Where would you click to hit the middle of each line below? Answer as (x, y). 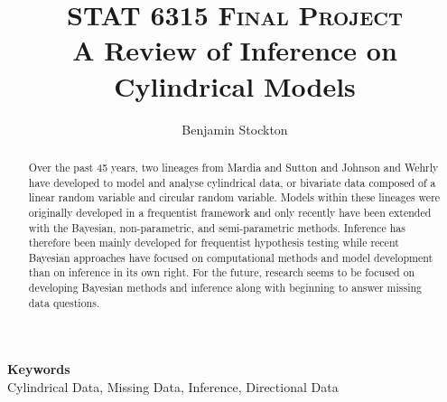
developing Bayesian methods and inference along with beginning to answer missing (225, 288)
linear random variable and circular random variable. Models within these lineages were (234, 197)
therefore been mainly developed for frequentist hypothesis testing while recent (214, 243)
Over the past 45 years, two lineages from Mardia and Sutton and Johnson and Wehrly (233, 167)
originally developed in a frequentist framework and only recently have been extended (230, 212)
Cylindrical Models (235, 85)
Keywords (39, 369)
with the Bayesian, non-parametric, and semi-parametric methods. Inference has (217, 227)
